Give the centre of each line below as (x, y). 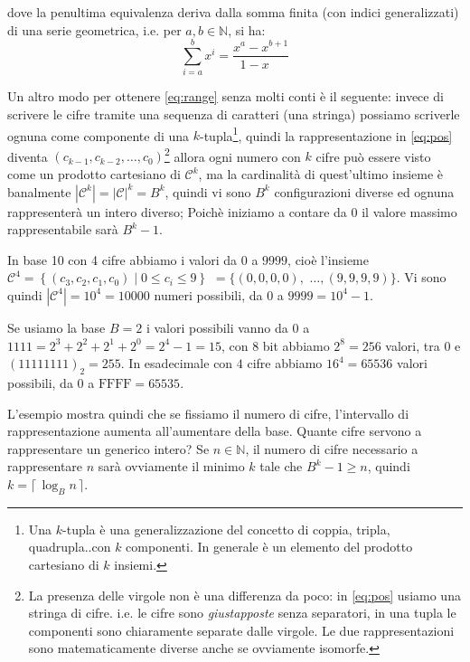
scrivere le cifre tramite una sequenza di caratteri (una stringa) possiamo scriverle (234, 113)
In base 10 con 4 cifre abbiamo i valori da (122, 259)
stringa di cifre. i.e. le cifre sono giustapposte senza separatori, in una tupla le (242, 613)
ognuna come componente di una (99, 135)
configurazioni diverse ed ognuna (364, 191)
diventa (28, 156)
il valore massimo (409, 211)
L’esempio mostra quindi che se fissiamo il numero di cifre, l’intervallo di (208, 413)
